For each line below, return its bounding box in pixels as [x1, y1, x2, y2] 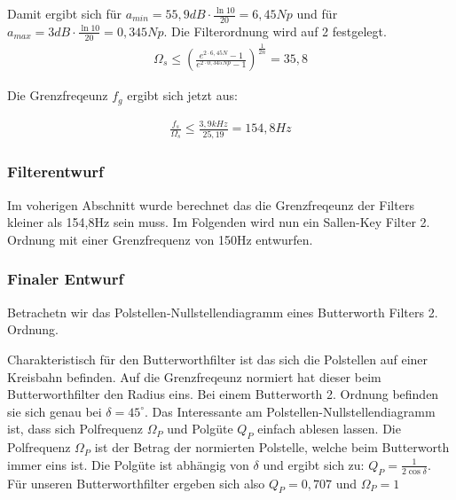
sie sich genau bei [7, 402, 102, 420]
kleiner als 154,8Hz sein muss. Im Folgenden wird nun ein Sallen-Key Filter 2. [7, 213, 430, 231]
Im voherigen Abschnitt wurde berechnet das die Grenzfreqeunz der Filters [7, 195, 414, 214]
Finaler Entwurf [7, 268, 124, 290]
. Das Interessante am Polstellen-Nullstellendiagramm [145, 402, 436, 420]
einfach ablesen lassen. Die [257, 419, 401, 438]
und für [296, 4, 338, 22]
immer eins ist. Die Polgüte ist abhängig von [7, 455, 249, 473]
